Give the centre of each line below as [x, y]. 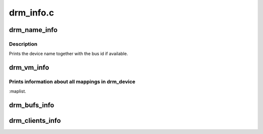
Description [23, 44]
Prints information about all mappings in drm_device [72, 82]
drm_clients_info [35, 121]
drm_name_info [33, 30]
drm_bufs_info [32, 105]
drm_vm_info [29, 68]
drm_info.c [32, 13]
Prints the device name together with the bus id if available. [69, 54]
